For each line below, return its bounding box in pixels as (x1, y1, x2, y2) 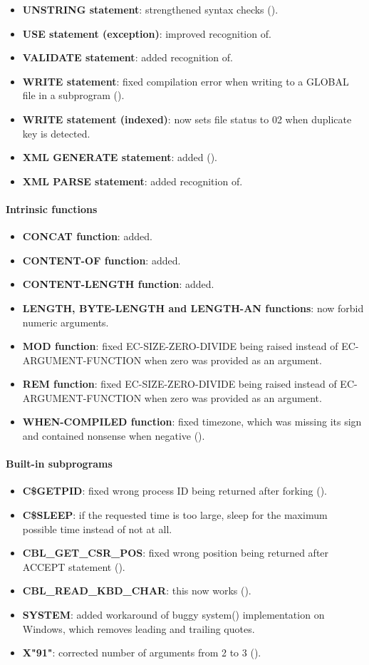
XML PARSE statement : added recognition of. (22, 173, 243, 188)
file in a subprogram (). (22, 88, 125, 103)
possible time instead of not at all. (22, 521, 172, 536)
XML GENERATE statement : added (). (22, 150, 217, 165)
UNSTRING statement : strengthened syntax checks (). (22, 2, 279, 16)
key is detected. (22, 125, 90, 140)
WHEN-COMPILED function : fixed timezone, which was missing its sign (22, 414, 362, 429)
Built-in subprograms (6, 456, 113, 471)
